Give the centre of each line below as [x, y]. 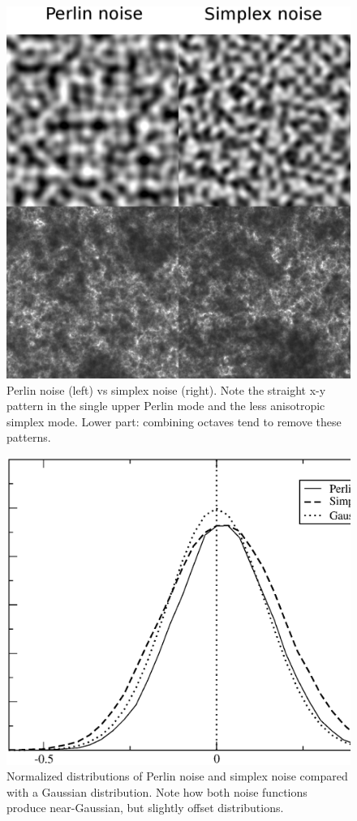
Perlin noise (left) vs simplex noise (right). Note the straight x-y [166, 389]
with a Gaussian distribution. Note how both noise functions [157, 791]
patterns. [29, 437]
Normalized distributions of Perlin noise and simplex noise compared [177, 776]
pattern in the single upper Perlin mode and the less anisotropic [166, 406]
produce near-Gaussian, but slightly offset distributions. [145, 808]
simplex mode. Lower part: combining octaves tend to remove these [174, 421]
